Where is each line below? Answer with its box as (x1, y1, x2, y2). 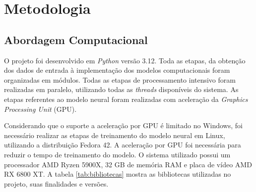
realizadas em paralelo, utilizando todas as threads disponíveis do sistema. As (4, 84, 239, 95)
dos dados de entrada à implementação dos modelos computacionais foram (4, 65, 230, 75)
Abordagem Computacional (4, 32, 148, 47)
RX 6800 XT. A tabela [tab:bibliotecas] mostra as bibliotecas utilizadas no (4, 169, 231, 179)
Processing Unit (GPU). (4, 103, 77, 114)
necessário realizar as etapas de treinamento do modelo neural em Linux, (4, 130, 225, 140)
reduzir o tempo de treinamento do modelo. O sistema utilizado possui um (4, 149, 231, 159)
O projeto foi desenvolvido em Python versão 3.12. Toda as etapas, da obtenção (4, 55, 246, 65)
